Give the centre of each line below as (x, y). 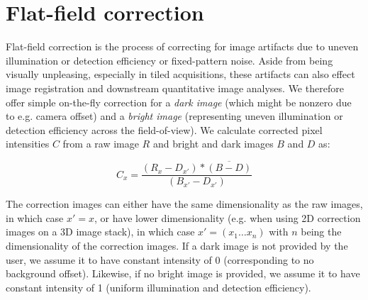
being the (321, 232)
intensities (28, 144)
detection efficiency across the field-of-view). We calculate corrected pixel (164, 129)
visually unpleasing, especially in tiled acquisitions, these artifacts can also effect (180, 74)
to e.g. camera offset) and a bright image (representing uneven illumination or (174, 116)
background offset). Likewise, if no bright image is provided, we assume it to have (183, 273)
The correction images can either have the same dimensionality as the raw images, (184, 204)
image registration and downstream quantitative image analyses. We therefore (175, 88)
